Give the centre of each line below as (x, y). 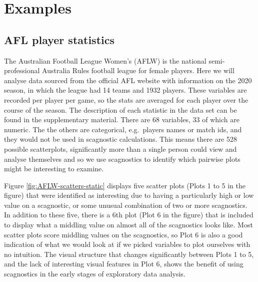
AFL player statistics (59, 39)
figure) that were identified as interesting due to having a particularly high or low (129, 195)
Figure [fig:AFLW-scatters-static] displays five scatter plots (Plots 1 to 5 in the (125, 185)
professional (22, 70)
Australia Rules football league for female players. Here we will (138, 70)
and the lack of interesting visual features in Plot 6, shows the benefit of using (124, 264)
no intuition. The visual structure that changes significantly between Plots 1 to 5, (129, 254)
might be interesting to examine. (54, 169)
